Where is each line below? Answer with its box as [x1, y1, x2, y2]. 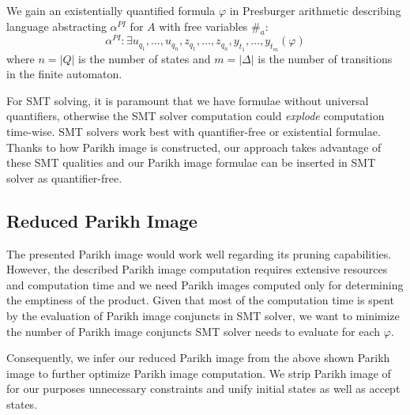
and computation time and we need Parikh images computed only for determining [6, 276, 404, 292]
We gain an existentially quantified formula [6, 2, 216, 18]
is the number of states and [78, 50, 211, 66]
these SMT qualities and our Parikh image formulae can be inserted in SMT [6, 154, 376, 171]
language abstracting [6, 17, 107, 34]
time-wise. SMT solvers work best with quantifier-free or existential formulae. [6, 123, 381, 140]
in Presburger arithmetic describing [229, 2, 401, 18]
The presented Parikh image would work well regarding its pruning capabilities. [6, 245, 392, 262]
